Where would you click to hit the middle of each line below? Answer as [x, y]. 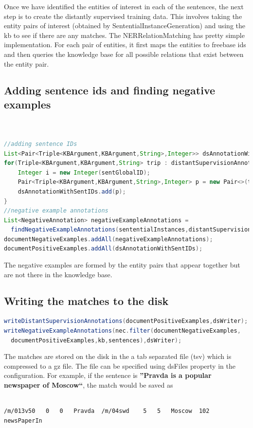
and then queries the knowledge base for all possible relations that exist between [124, 54]
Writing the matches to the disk [86, 300]
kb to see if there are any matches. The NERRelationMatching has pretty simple [124, 35]
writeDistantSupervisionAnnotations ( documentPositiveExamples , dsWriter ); [126, 321]
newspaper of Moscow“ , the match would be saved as [89, 385]
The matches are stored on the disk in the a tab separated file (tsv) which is [118, 356]
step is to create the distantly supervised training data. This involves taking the [123, 16]
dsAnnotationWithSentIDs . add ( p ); [72, 191]
